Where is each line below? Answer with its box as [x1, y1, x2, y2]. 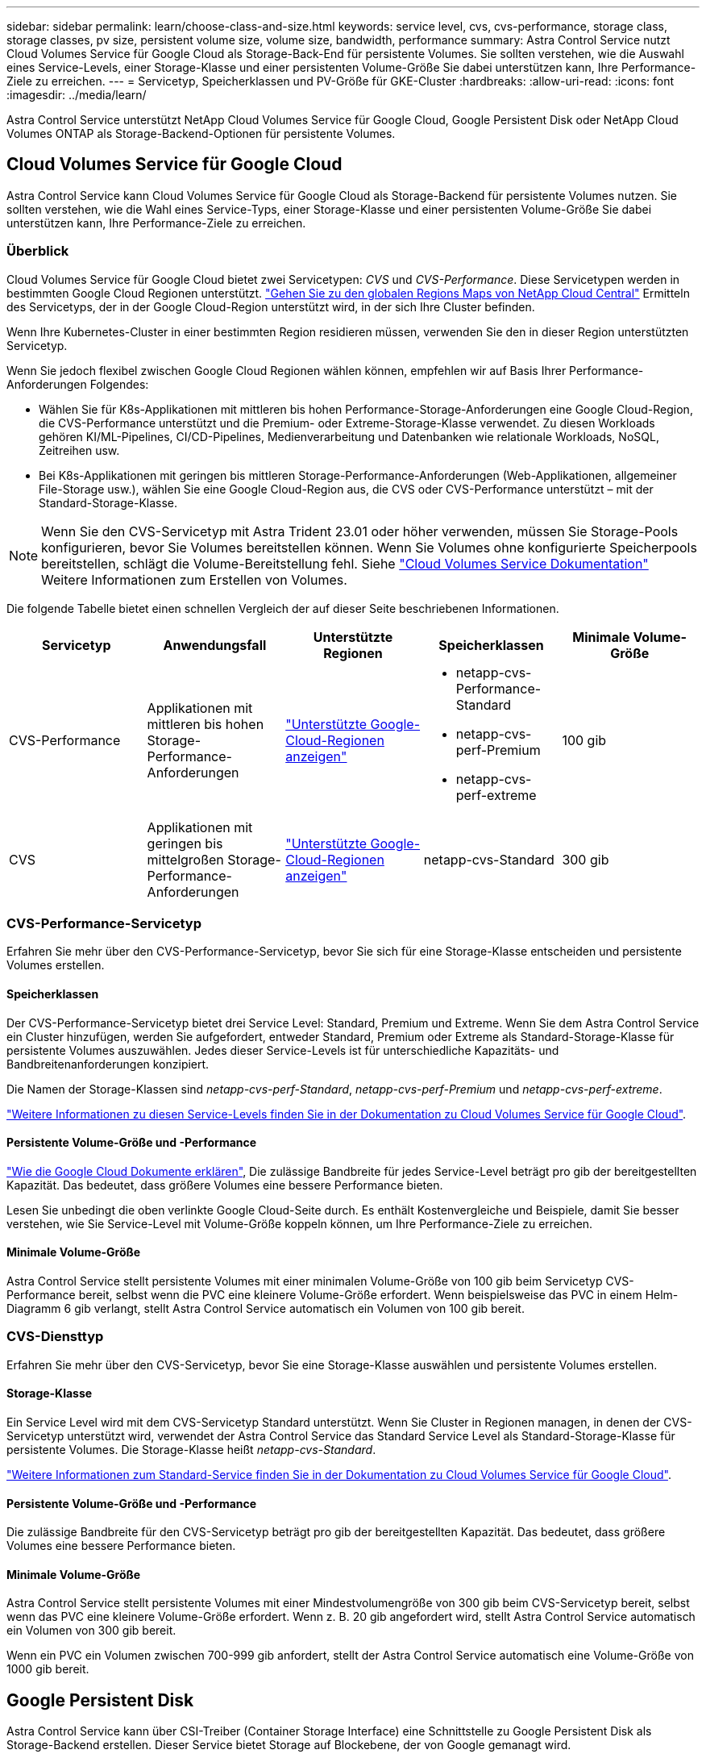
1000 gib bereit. [6, 1662, 89, 1677]
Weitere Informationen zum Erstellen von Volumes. [41, 571, 347, 588]
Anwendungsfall [163, 636, 267, 653]
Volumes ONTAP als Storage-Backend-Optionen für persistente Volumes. [6, 127, 396, 140]
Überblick [6, 243, 69, 260]
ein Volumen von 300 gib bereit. [6, 1623, 176, 1638]
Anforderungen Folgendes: [6, 377, 149, 391]
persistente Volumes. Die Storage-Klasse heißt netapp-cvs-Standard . [6, 1442, 376, 1456]
